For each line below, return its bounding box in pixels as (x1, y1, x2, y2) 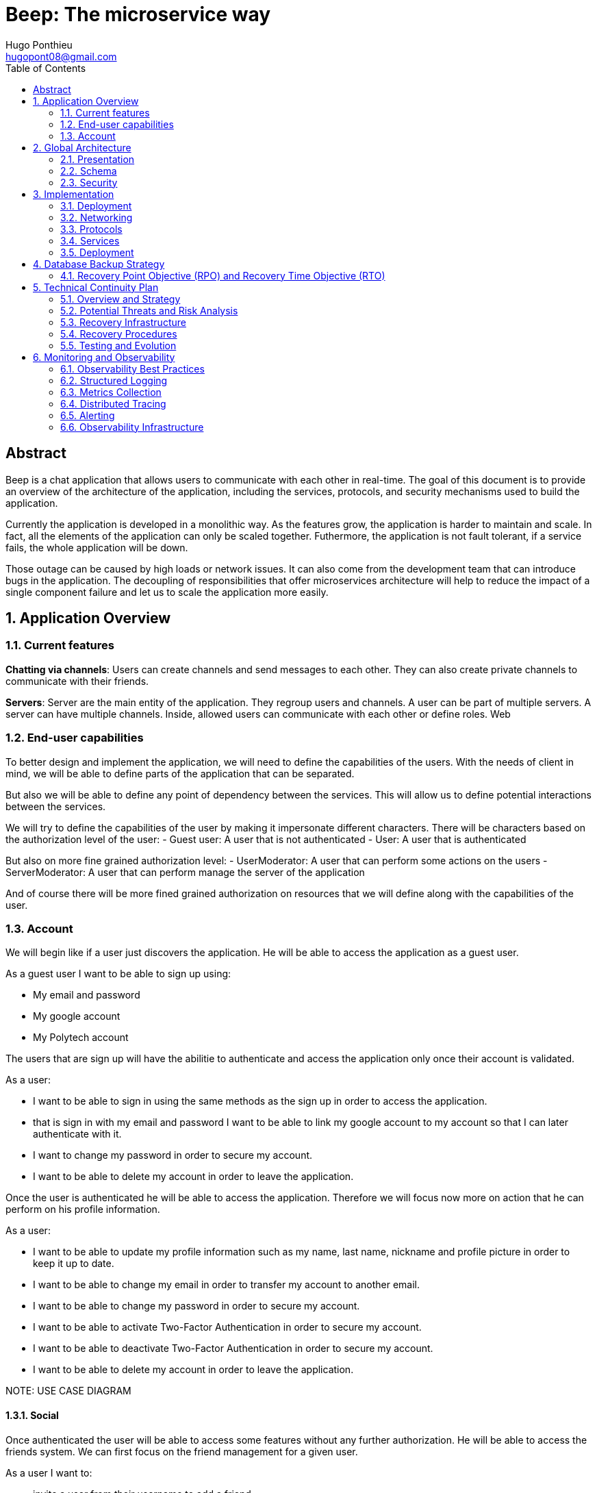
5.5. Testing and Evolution (60, 339, 177, 351)
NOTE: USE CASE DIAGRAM (5, 1385, 131, 1397)
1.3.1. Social (5, 1409, 59, 1421)
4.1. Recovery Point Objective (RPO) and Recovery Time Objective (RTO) (60, 269, 385, 281)
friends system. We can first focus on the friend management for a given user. (5, 1445, 358, 1457)
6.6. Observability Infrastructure (60, 421, 204, 433)
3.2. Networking (60, 211, 133, 223)
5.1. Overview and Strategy (60, 292, 181, 305)
